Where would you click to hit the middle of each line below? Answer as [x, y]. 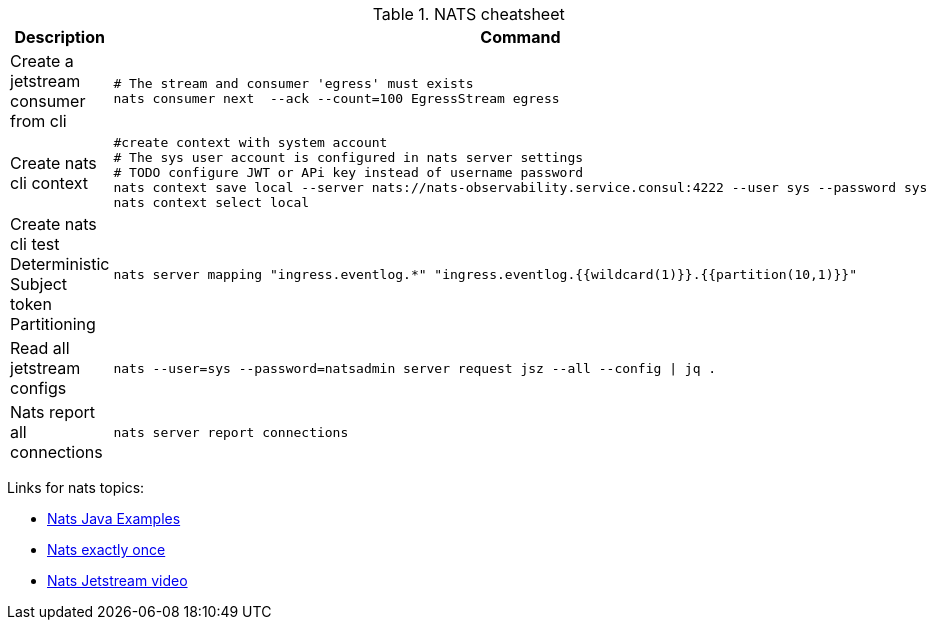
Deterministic [60, 264]
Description [59, 37]
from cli [38, 121]
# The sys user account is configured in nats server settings [348, 157]
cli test [35, 244]
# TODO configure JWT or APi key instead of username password [348, 172]
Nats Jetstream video [117, 580]
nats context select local [211, 202]
